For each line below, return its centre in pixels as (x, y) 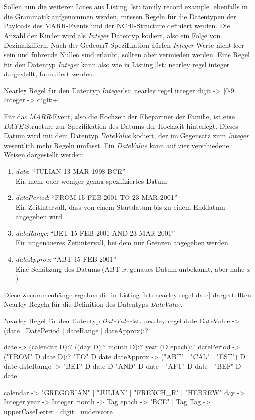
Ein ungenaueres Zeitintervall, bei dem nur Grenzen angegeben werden (122, 242)
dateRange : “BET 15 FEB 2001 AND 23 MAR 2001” (95, 233)
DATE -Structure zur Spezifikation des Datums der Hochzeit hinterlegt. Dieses (121, 126)
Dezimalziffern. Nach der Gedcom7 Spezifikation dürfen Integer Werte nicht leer (124, 45)
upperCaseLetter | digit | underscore (58, 411)
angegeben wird (39, 216)
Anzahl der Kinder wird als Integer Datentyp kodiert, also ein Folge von (112, 35)
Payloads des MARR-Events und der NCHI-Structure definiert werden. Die (117, 26)
